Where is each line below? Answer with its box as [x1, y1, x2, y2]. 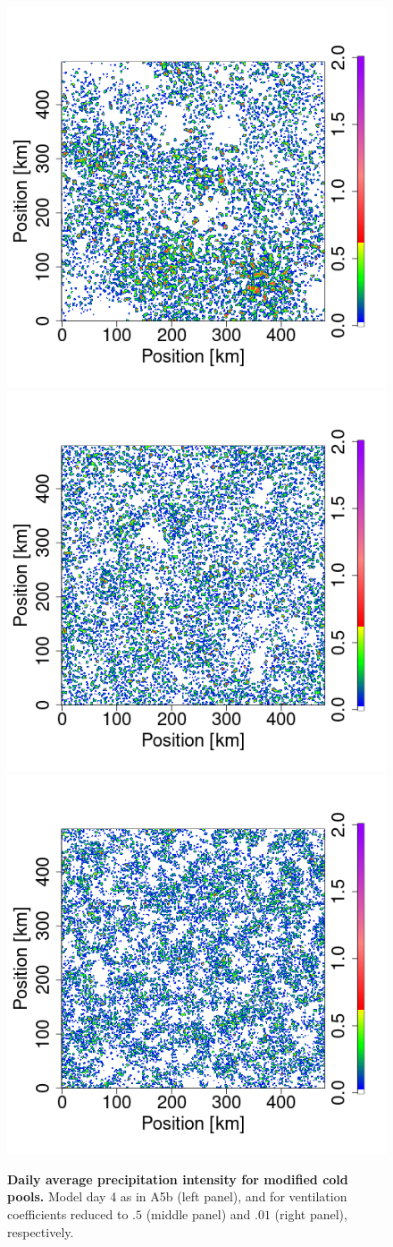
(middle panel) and [146, 1204, 251, 1223]
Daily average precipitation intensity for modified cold [7, 1169, 348, 1188]
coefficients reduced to [7, 1204, 129, 1223]
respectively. [7, 1222, 74, 1241]
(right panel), [274, 1204, 347, 1223]
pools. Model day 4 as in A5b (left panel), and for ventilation [7, 1187, 347, 1206]
